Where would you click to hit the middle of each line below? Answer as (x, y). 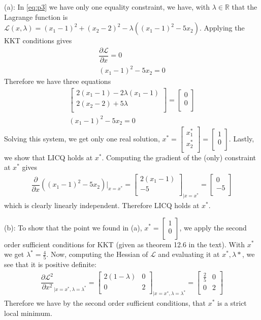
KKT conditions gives (38, 40)
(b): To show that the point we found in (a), (73, 227)
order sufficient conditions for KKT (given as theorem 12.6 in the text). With (125, 244)
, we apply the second (213, 227)
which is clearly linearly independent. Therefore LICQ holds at (102, 205)
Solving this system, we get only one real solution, (82, 138)
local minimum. (28, 313)
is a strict (232, 303)
